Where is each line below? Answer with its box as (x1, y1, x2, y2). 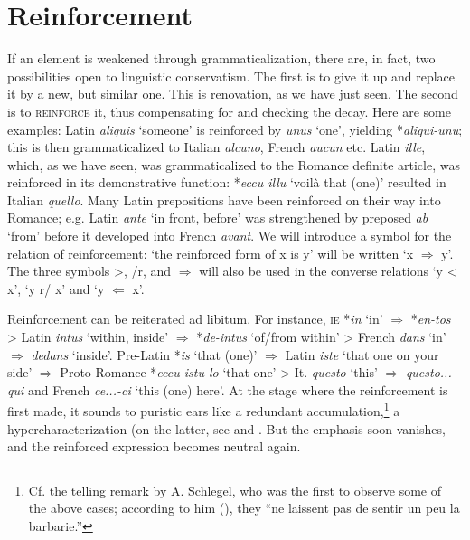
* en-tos (410, 309, 451, 328)
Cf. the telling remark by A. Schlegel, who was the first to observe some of (28, 480, 441, 499)
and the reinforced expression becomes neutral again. (7, 437, 301, 456)
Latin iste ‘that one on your (285, 345, 439, 364)
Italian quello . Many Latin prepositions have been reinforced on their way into (7, 190, 441, 209)
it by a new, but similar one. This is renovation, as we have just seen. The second (7, 84, 458, 103)
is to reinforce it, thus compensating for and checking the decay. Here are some (7, 101, 451, 120)
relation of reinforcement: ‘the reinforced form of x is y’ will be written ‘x (7, 243, 414, 262)
